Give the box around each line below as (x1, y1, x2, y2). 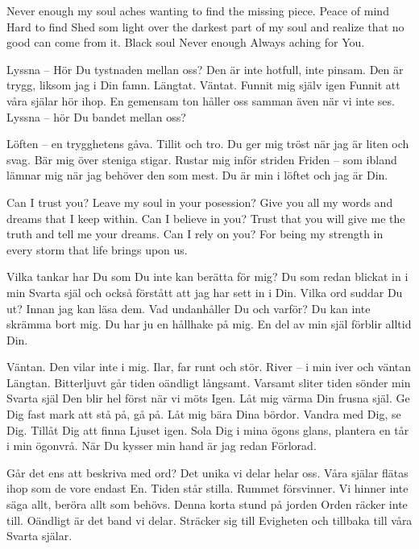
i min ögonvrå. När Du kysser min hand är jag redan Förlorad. (6, 437, 317, 454)
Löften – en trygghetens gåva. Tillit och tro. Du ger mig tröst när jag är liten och (6, 135, 409, 152)
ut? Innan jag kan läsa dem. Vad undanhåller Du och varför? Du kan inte (6, 299, 371, 316)
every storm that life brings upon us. (6, 241, 188, 258)
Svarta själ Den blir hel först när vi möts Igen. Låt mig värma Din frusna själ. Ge (6, 390, 410, 407)
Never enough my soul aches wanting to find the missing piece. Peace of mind (6, 2, 389, 19)
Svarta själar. (6, 527, 73, 544)
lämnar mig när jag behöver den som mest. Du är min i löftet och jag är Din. (6, 167, 388, 184)
